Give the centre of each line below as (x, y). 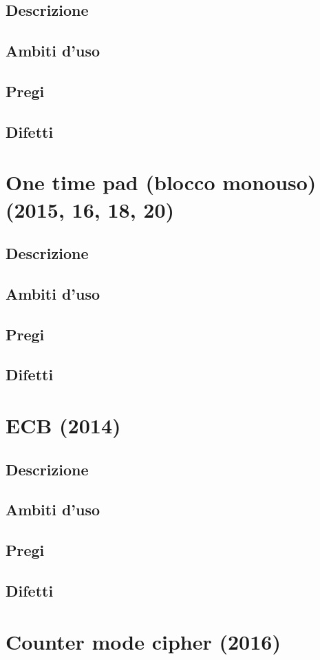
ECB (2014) (63, 425)
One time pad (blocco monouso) (161, 182)
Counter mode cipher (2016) (143, 641)
